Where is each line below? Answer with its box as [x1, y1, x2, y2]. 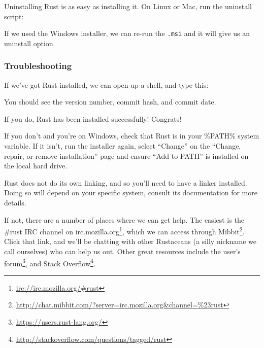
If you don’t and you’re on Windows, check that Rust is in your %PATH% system [4, 130, 259, 141]
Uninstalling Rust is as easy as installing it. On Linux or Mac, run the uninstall [4, 1, 252, 11]
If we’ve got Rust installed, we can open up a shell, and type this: [4, 79, 209, 90]
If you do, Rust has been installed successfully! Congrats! [4, 113, 182, 124]
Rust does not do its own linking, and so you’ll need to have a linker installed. [4, 177, 247, 188]
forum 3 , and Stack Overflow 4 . [4, 256, 95, 268]
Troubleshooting [4, 59, 72, 72]
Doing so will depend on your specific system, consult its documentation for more [4, 187, 257, 198]
